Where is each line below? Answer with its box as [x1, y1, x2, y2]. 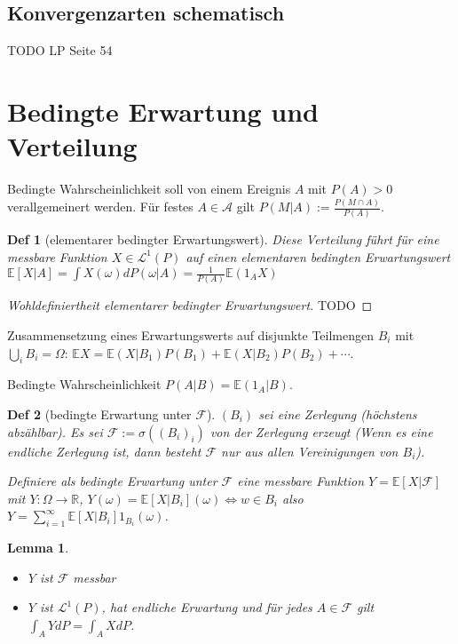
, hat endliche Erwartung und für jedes [101, 598, 312, 616]
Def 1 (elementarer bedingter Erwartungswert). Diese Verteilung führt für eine [7, 230, 439, 249]
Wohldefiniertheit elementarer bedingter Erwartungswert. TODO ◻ [7, 296, 373, 314]
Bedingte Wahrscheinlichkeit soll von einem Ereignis [7, 179, 291, 198]
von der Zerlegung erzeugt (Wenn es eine [209, 422, 433, 441]
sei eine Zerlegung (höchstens [258, 404, 417, 423]
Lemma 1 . [7, 538, 69, 557]
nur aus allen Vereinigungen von [221, 441, 399, 460]
